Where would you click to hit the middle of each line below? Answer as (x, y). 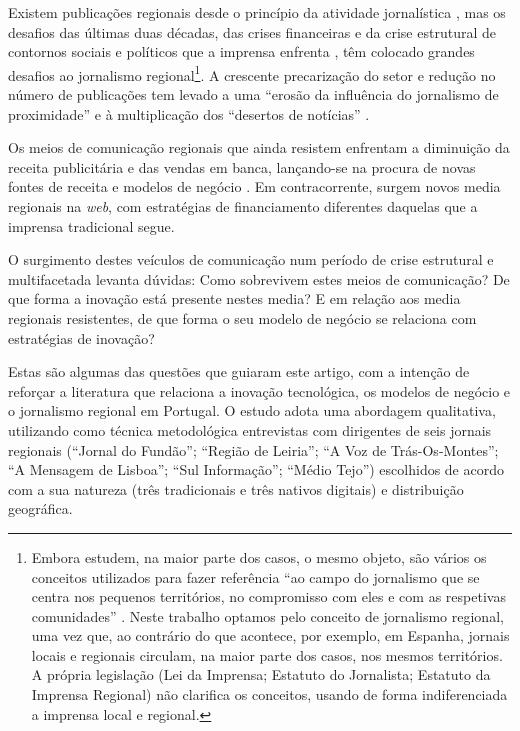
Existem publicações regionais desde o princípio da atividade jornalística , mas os (257, 12)
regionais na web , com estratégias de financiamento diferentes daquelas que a (243, 206)
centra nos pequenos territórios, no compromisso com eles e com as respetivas (268, 596)
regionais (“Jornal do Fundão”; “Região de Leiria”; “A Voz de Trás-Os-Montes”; (253, 449)
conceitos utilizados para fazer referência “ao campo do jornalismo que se (255, 576)
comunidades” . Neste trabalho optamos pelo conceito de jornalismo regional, (267, 615)
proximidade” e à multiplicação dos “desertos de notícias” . (189, 113)
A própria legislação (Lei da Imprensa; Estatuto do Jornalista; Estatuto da (261, 674)
